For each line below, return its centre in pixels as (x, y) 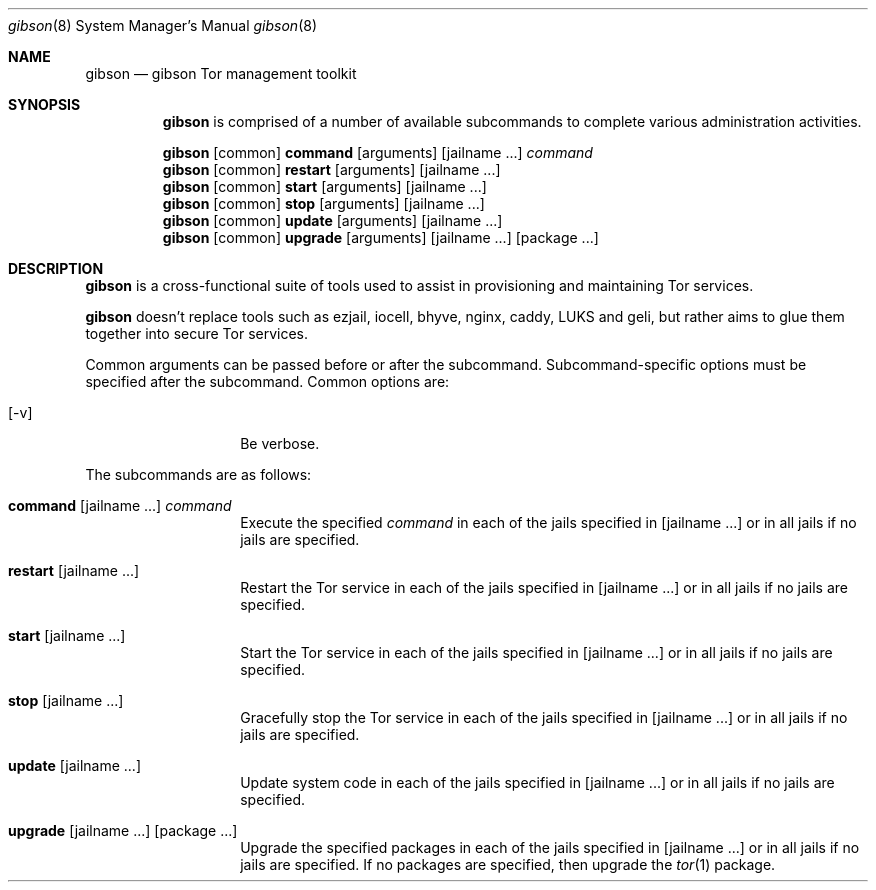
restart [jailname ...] (74, 570)
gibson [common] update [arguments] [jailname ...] (332, 220)
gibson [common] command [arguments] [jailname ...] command (377, 152)
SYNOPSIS (44, 104)
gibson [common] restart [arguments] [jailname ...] (331, 169)
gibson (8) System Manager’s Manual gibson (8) (163, 25)
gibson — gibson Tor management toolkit (221, 73)
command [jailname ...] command (120, 505)
